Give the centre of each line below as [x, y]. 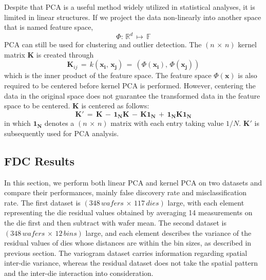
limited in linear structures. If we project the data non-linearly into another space [133, 17]
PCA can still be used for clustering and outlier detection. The [103, 44]
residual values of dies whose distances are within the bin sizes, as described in [128, 243]
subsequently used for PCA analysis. [62, 133]
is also [248, 75]
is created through [65, 54]
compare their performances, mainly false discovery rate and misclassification [126, 192]
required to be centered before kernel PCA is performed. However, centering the [130, 86]
